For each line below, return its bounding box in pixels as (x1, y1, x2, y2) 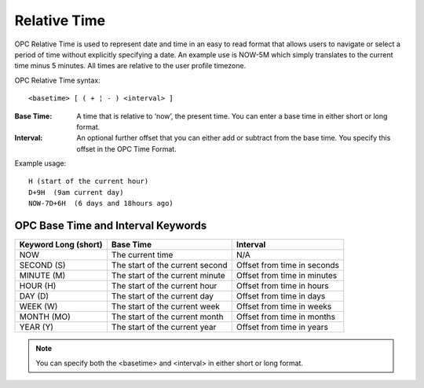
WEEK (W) (19, 301, 58, 312)
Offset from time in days (236, 291, 326, 302)
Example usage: (14, 159, 67, 168)
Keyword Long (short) (19, 240, 103, 251)
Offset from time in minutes (236, 270, 338, 281)
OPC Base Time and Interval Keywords (14, 219, 207, 232)
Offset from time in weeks (236, 301, 332, 312)
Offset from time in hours (236, 280, 329, 291)
